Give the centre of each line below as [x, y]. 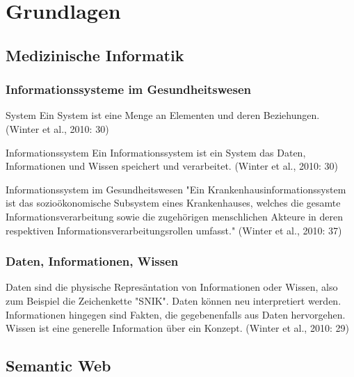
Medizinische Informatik [95, 55]
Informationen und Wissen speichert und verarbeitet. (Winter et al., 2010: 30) [172, 166]
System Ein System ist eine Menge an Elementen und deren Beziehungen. [163, 115]
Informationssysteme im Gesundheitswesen [128, 89]
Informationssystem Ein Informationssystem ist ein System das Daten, [156, 152]
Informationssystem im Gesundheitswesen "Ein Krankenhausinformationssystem [176, 189]
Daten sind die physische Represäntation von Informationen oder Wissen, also [172, 287]
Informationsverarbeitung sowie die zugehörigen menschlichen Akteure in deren [175, 216]
